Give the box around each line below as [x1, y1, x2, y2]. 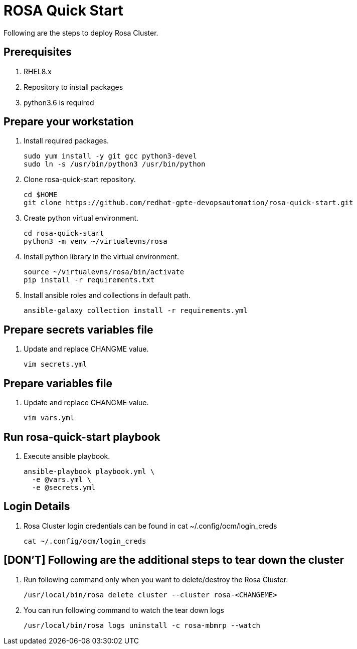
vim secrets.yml [24, 360, 87, 369]
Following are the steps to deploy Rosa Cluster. [4, 28, 158, 37]
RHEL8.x [24, 67, 52, 76]
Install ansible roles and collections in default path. [24, 291, 191, 300]
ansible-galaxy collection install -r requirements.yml [24, 306, 248, 315]
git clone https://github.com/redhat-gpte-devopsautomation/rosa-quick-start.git [24, 199, 353, 207]
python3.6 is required [24, 98, 94, 107]
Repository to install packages [24, 82, 123, 91]
